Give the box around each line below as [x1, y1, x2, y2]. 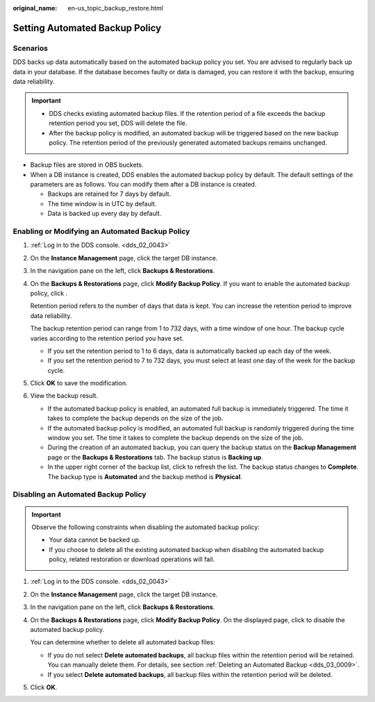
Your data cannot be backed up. [49, 535, 141, 544]
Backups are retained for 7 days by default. [47, 190, 172, 198]
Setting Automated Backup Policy [12, 22, 162, 34]
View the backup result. [30, 392, 99, 400]
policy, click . [30, 289, 68, 297]
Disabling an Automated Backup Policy [12, 490, 147, 499]
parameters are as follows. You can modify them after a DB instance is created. [30, 181, 257, 189]
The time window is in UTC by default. [47, 199, 157, 208]
